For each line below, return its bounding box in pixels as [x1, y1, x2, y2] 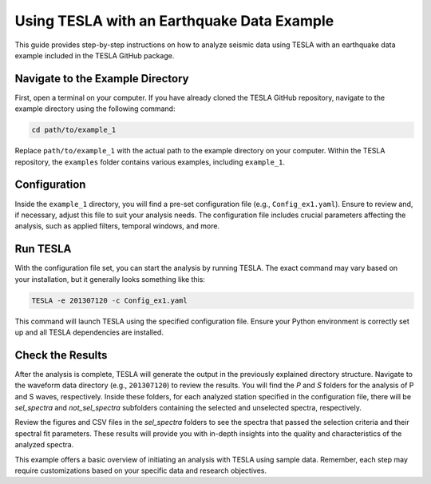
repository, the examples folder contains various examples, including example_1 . [14, 157, 286, 167]
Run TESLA [14, 242, 72, 256]
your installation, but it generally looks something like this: [14, 274, 205, 284]
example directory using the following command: [14, 104, 176, 113]
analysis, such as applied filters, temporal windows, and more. [14, 221, 219, 231]
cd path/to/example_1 [31, 125, 117, 135]
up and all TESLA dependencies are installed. [14, 327, 164, 337]
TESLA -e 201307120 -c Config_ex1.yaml [31, 296, 188, 305]
